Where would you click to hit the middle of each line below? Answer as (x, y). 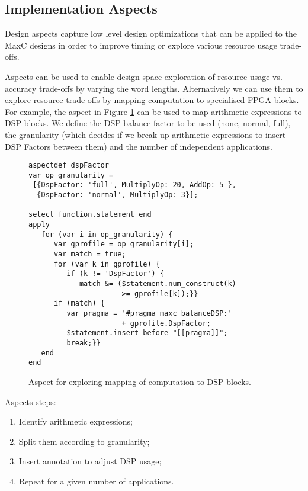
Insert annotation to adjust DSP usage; (90, 461)
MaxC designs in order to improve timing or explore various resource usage (141, 45)
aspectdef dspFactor (69, 166)
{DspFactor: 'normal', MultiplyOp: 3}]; (118, 195)
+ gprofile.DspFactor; (166, 323)
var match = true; (90, 254)
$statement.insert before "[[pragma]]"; (147, 333)
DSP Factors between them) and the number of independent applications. (139, 146)
